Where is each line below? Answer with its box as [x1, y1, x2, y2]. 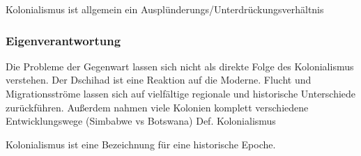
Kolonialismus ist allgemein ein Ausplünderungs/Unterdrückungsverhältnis [6, 2, 324, 16]
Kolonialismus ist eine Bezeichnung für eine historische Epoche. [6, 136, 276, 151]
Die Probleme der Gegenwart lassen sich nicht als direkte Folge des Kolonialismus [6, 58, 354, 73]
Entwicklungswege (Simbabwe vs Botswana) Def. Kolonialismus [6, 114, 276, 128]
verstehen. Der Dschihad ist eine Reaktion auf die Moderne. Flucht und [6, 72, 312, 87]
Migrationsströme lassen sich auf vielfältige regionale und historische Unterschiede [6, 86, 356, 100]
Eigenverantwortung [6, 31, 121, 49]
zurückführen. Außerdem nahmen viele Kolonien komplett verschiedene [6, 100, 309, 114]
